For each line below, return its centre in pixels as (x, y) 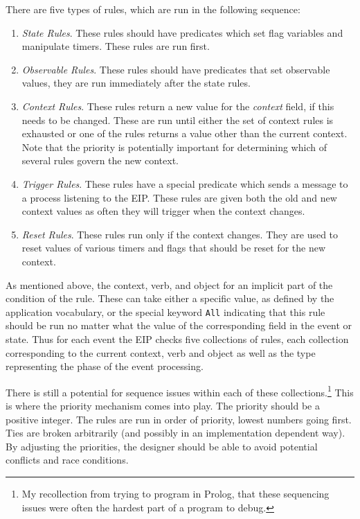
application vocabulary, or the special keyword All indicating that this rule (165, 311)
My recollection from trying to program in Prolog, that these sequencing (175, 493)
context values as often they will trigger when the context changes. (163, 211)
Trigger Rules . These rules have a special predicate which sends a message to (185, 183)
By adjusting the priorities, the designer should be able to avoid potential (162, 446)
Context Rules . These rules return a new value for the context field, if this (178, 106)
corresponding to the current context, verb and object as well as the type (161, 352)
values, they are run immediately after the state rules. (136, 83)
